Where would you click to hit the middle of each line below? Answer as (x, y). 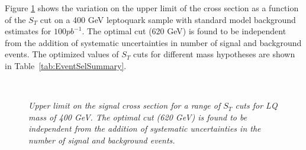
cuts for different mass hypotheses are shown (214, 54)
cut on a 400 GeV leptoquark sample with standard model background (168, 19)
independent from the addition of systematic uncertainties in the (145, 128)
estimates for (28, 31)
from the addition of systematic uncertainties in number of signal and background (153, 42)
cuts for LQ (256, 105)
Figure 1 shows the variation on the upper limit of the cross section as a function (152, 8)
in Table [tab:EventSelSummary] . (66, 65)
